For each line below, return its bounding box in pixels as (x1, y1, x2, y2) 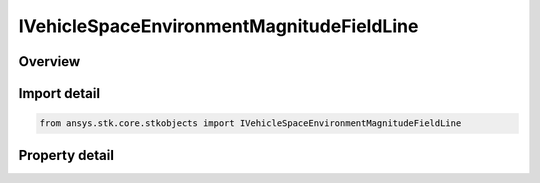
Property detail (18, 146, 115, 164)
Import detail (18, 85, 100, 102)
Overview (18, 53, 81, 70)
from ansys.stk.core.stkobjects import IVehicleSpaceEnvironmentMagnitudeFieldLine (39, 118, 462, 129)
